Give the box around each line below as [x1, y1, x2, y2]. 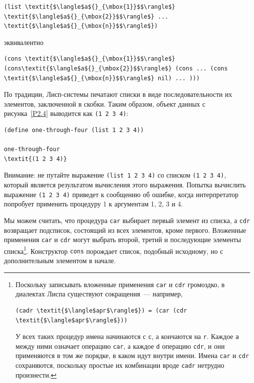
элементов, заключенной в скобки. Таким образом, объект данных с [4, 98, 206, 109]
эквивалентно [4, 37, 43, 47]
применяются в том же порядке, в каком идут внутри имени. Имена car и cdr [15, 350, 249, 360]
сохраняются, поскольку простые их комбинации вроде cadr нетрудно [15, 360, 224, 370]
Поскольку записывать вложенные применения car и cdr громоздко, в [15, 279, 225, 289]
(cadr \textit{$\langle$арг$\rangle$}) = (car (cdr [15, 307, 187, 314]
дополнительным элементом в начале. [4, 255, 116, 266]
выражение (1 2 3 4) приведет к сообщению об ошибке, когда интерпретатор [4, 189, 239, 199]
